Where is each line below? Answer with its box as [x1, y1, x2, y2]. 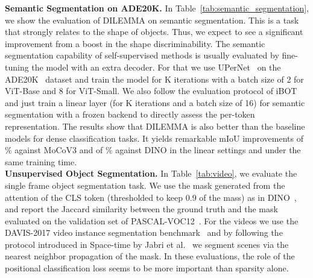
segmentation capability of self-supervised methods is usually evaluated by [5, 49, 279, 62]
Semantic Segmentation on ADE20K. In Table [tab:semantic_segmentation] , [5, 2, 309, 14]
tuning [5, 60, 29, 73]
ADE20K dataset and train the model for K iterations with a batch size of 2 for [5, 72, 304, 85]
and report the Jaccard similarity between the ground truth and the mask [5, 203, 278, 215]
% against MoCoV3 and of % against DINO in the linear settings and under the [5, 144, 301, 156]
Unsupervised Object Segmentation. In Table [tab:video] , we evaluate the [5, 167, 297, 180]
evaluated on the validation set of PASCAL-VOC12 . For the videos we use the [5, 214, 299, 227]
